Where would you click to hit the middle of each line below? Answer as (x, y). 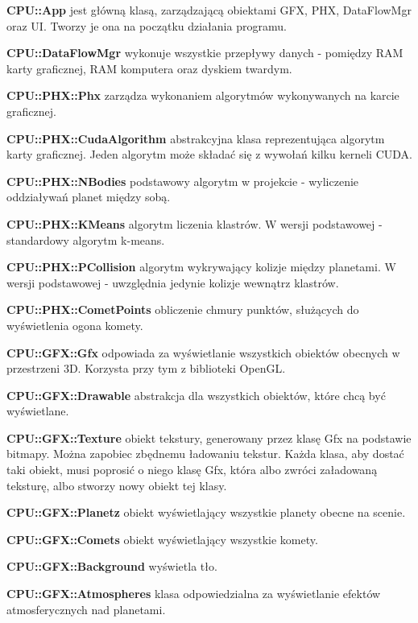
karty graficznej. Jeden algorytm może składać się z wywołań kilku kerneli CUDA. (209, 154)
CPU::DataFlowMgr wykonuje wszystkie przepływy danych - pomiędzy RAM (205, 53)
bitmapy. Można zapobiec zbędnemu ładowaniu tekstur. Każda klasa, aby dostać (205, 454)
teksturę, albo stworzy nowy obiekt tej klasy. (117, 485)
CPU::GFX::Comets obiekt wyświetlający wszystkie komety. (162, 539)
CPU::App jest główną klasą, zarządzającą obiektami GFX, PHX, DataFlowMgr (209, 10)
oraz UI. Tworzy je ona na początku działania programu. (147, 25)
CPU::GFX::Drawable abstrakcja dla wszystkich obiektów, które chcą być (196, 395)
